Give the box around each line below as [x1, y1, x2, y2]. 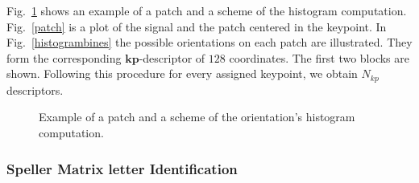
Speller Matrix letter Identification [6, 158, 238, 178]
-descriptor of [139, 49, 205, 66]
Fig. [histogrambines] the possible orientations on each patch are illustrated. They [6, 34, 413, 51]
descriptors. [6, 81, 64, 98]
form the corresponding [6, 49, 122, 66]
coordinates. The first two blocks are [229, 49, 409, 66]
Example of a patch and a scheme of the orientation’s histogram [39, 108, 355, 125]
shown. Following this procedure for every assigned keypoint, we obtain [6, 65, 358, 82]
